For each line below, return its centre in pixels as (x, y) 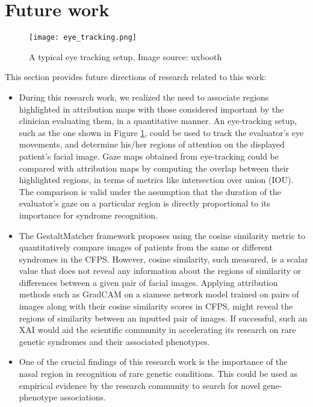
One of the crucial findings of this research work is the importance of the (153, 362)
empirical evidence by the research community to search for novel (139, 385)
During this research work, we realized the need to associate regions (144, 97)
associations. (83, 397)
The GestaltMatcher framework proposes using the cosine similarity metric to (162, 235)
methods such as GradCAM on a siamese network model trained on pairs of (159, 294)
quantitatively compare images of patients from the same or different (146, 247)
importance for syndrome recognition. (88, 215)
